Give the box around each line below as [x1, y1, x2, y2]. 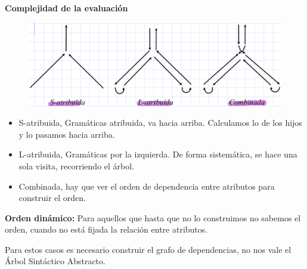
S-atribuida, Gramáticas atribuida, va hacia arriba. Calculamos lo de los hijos [18, 116, 302, 129]
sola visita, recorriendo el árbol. [18, 159, 135, 172]
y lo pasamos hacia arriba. [18, 128, 115, 140]
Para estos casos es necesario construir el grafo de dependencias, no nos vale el [5, 243, 292, 255]
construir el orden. [18, 191, 86, 204]
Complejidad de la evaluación [5, 2, 128, 14]
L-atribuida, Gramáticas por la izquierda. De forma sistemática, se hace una [18, 148, 297, 160]
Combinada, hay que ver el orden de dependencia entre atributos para [18, 180, 275, 192]
